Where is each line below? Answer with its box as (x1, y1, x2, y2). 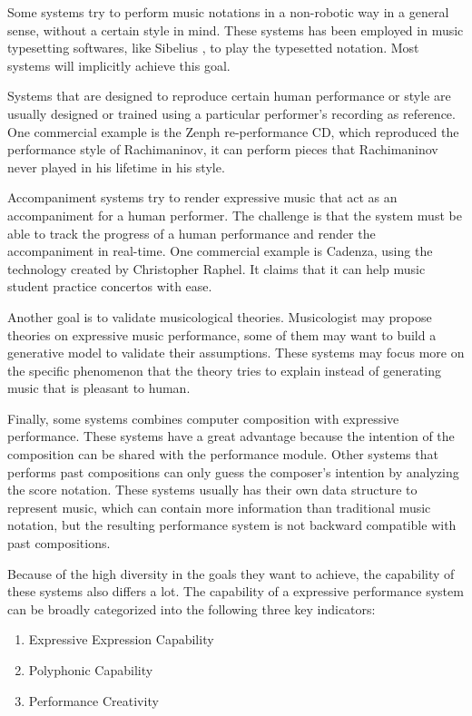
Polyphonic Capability (28, 661, 153, 679)
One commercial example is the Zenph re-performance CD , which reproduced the (7, 122, 459, 141)
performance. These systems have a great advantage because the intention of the (7, 427, 455, 446)
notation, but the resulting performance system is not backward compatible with (7, 515, 457, 535)
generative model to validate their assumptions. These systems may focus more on (7, 343, 465, 362)
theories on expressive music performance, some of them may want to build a (7, 325, 437, 344)
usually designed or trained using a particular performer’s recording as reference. (7, 103, 456, 123)
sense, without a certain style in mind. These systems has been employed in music (7, 20, 464, 39)
